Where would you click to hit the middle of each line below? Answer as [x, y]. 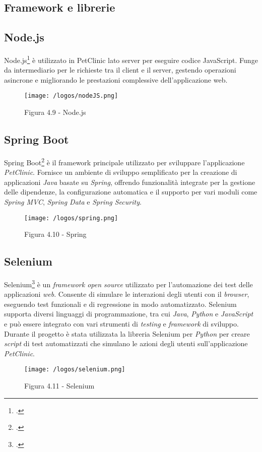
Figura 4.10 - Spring [55, 234]
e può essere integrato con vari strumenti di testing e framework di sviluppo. [121, 323]
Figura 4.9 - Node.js [55, 112]
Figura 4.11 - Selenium [59, 386]
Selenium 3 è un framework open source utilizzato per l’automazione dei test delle [128, 283]
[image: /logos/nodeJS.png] [71, 96]
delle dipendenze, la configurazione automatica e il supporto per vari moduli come [131, 192]
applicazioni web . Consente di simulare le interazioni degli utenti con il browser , [127, 294]
